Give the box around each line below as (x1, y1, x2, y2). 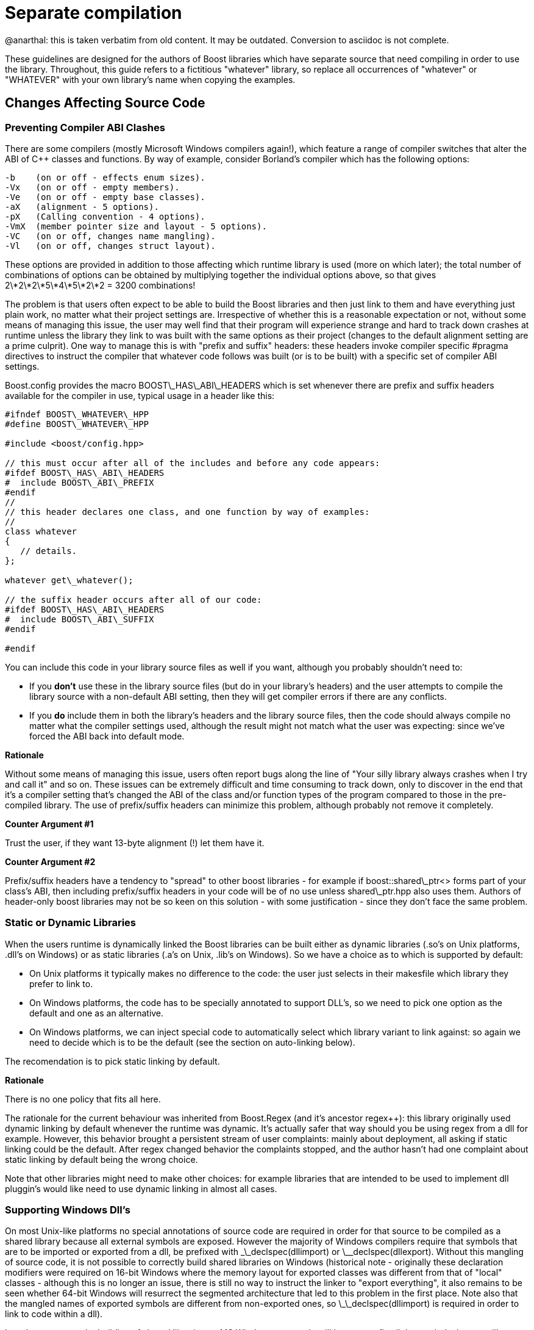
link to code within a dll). (5, 1309, 103, 1320)
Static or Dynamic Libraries (5, 916, 136, 929)
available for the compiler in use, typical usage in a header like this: (5, 390, 275, 401)
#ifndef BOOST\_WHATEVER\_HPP (5, 409, 149, 419)
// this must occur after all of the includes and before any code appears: (5, 458, 380, 468)
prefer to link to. (29, 978, 93, 989)
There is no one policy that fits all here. (5, 1093, 161, 1104)
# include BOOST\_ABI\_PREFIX (5, 477, 154, 487)
